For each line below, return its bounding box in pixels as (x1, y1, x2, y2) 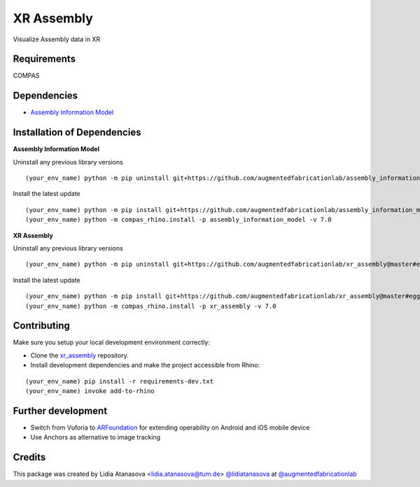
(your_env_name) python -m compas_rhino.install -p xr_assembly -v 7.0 (25, 302, 276, 310)
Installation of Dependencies (13, 127, 141, 139)
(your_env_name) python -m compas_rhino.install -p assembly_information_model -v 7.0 (25, 216, 332, 224)
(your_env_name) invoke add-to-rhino (25, 387, 155, 395)
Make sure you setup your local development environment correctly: (13, 338, 210, 346)
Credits (13, 451, 46, 463)
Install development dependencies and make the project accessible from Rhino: (30, 361, 260, 369)
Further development (13, 404, 108, 416)
